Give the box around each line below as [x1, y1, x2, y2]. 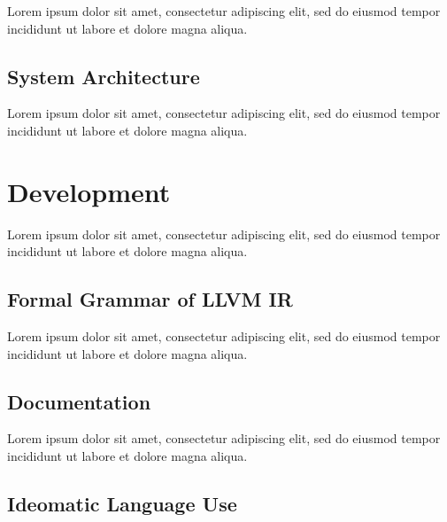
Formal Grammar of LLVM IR [7, 285, 293, 313]
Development [7, 173, 171, 209]
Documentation [7, 387, 151, 415]
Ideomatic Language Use [7, 490, 237, 518]
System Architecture [7, 62, 200, 90]
